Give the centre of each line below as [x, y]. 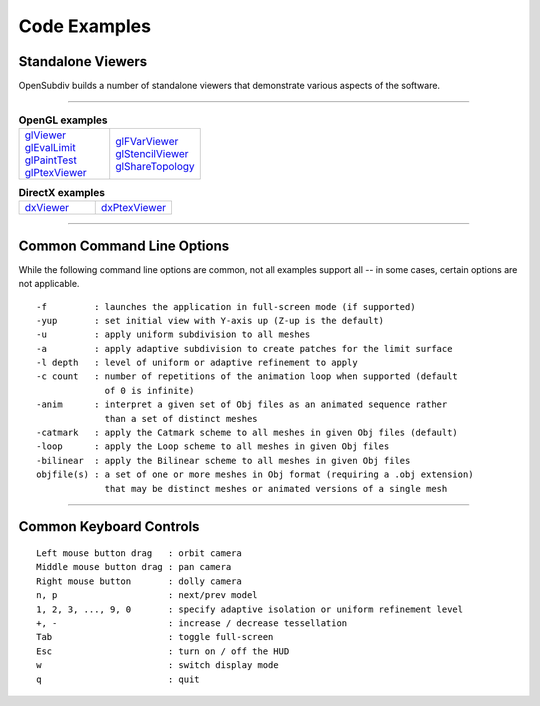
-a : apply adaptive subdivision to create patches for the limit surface [244, 348]
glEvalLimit [50, 147]
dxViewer [47, 208]
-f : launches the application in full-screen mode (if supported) [226, 306]
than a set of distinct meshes [181, 418]
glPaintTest [50, 160]
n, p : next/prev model [147, 595]
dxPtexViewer [133, 208]
